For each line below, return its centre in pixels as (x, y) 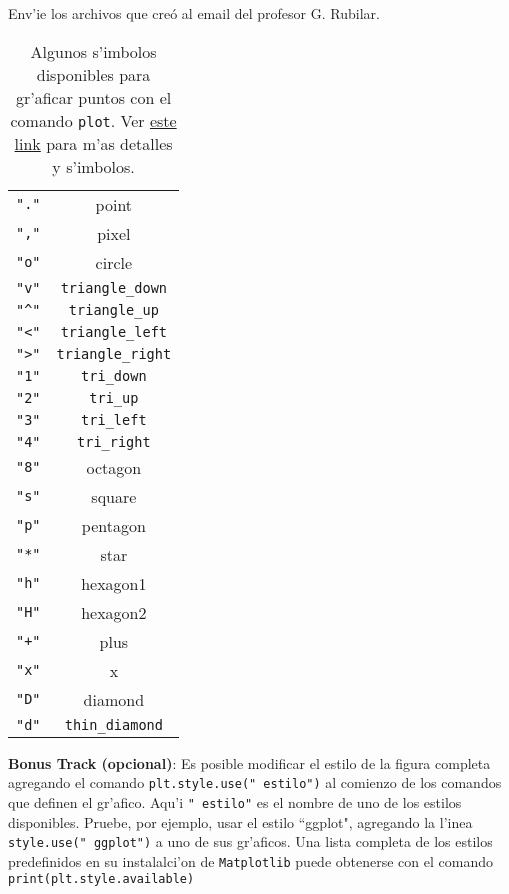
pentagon (113, 525)
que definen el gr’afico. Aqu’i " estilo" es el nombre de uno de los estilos (235, 801)
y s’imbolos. (93, 166)
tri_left (114, 419)
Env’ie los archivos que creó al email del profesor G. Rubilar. (194, 13)
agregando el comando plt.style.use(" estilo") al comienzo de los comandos (255, 782)
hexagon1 (114, 583)
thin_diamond (113, 724)
